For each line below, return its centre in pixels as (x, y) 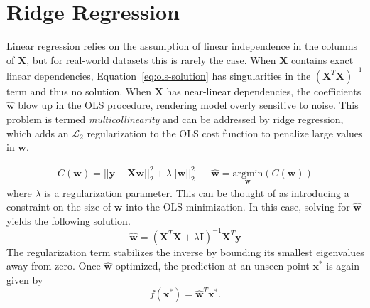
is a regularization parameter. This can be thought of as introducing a (197, 192)
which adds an (38, 133)
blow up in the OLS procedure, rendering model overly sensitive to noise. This (188, 105)
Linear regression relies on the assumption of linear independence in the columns (182, 46)
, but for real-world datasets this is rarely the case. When (151, 59)
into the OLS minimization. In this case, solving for (238, 207)
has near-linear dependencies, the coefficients (264, 91)
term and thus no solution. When (79, 91)
